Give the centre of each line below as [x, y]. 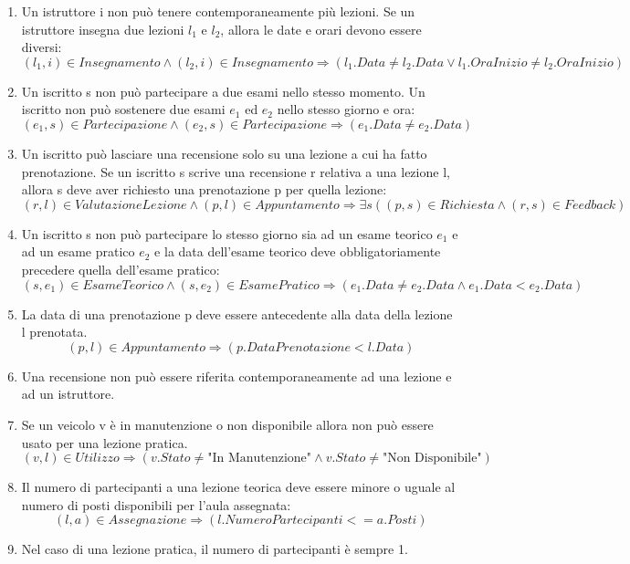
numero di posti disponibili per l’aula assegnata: [156, 504]
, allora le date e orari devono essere [321, 29]
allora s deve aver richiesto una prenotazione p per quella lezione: [204, 189]
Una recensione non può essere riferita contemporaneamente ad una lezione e [236, 376]
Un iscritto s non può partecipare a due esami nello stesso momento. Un [223, 91]
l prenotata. [54, 332]
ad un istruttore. [68, 394]
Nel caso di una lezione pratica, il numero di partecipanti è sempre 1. [215, 549]
